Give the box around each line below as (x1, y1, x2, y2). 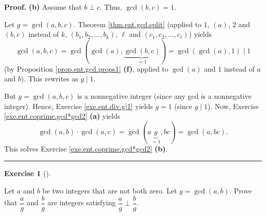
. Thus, (100, 2, 122, 12)
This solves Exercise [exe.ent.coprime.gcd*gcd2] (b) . (4, 143, 168, 154)
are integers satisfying (48, 197, 116, 208)
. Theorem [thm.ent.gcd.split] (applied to (73, 18, 202, 29)
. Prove (229, 185, 252, 196)
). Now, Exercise (207, 100, 259, 111)
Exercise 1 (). (4, 168, 51, 179)
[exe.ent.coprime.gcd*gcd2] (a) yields (4, 111, 120, 121)
